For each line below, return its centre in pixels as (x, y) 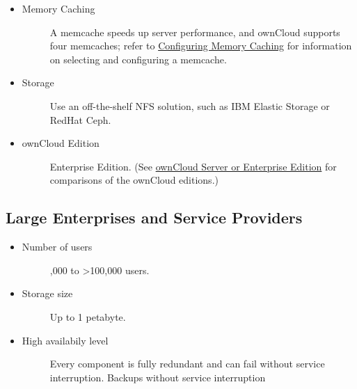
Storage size (47, 293)
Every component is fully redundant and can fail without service (187, 364)
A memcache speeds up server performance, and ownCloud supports (195, 32)
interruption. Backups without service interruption (158, 377)
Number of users (57, 247)
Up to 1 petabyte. (88, 316)
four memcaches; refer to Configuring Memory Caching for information (201, 46)
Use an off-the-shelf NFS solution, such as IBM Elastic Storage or (190, 105)
